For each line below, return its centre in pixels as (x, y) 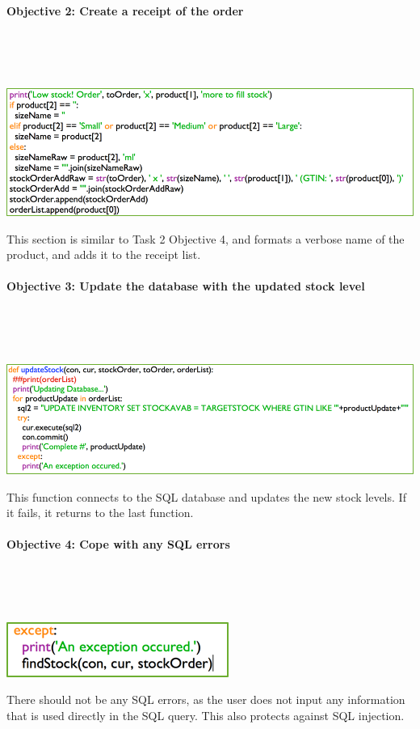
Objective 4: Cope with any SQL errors (118, 544)
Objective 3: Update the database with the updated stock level (186, 286)
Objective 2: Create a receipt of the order (125, 10)
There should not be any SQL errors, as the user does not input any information (206, 699)
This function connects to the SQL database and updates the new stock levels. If (206, 496)
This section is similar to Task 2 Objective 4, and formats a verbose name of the (206, 238)
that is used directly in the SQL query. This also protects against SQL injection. (206, 715)
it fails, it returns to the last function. (100, 513)
